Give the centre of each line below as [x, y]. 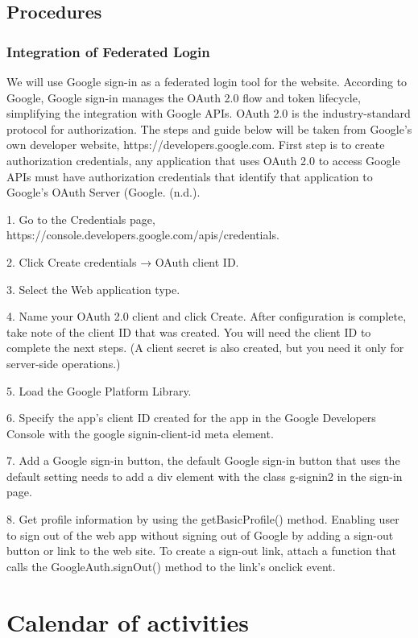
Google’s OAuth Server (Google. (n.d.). [103, 192]
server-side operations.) [64, 363]
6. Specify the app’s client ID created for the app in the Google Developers [191, 418]
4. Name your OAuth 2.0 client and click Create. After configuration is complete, [207, 316]
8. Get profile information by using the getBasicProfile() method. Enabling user [203, 519]
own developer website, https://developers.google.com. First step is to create [196, 145]
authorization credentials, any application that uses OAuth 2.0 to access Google [203, 160]
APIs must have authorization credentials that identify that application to [190, 176]
